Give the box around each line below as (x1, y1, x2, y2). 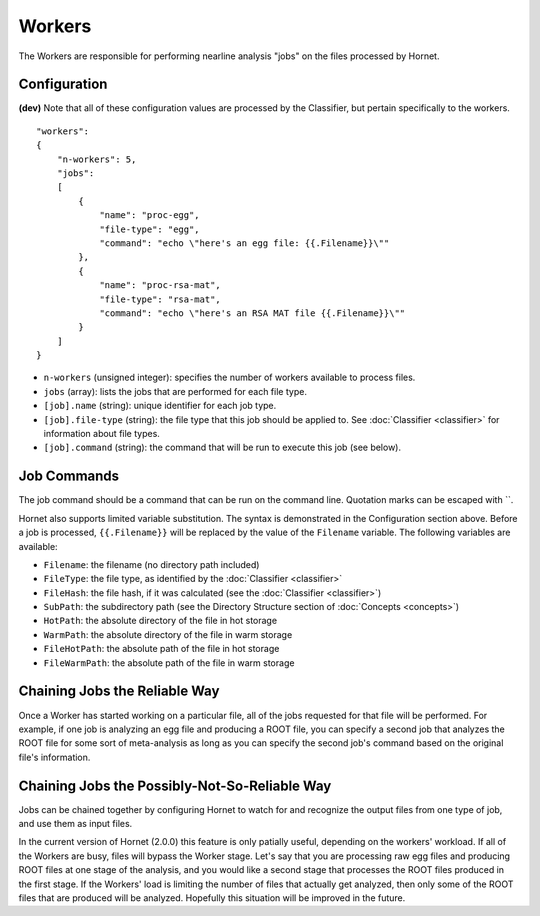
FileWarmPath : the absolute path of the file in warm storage (43, 656, 295, 669)
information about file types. (43, 428, 160, 440)
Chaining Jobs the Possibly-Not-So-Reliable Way (18, 777, 332, 794)
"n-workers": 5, (56, 153, 137, 165)
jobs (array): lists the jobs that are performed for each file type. (43, 385, 307, 397)
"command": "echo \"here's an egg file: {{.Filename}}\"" (99, 237, 390, 249)
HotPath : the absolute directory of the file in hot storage (43, 615, 278, 627)
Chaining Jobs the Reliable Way (18, 683, 220, 700)
